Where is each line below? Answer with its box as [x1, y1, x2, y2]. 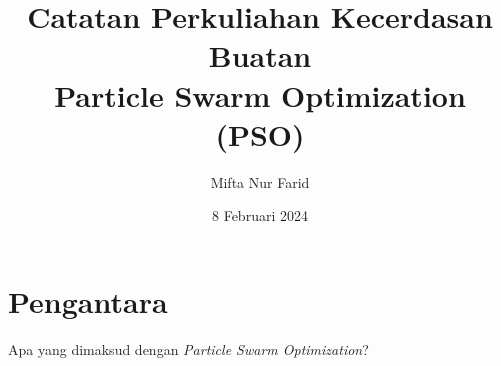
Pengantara [8, 280, 168, 321]
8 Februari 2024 [212, 205, 308, 226]
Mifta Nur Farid [210, 171, 310, 192]
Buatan [208, 35, 312, 76]
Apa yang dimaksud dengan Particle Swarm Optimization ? [8, 338, 369, 359]
